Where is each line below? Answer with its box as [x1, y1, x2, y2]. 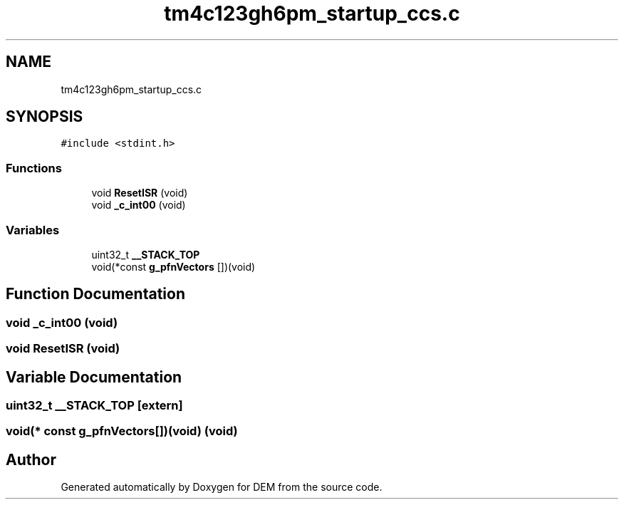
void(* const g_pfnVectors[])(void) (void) [6, 424, 238, 439]
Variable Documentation [6, 368, 182, 386]
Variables [6, 222, 60, 237]
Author [6, 450, 56, 469]
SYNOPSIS [6, 108, 83, 126]
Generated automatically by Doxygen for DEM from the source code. [61, 481, 383, 494]
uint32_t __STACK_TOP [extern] [6, 398, 183, 412]
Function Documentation [6, 285, 185, 303]
